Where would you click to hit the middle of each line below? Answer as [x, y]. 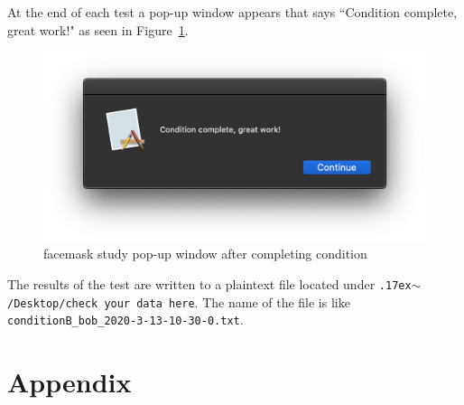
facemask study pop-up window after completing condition [205, 254]
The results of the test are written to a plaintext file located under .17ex [209, 283]
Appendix [70, 382]
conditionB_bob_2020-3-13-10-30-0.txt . [125, 320]
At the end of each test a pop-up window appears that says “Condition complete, [232, 12]
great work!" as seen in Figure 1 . [98, 29]
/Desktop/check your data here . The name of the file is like [179, 301]
